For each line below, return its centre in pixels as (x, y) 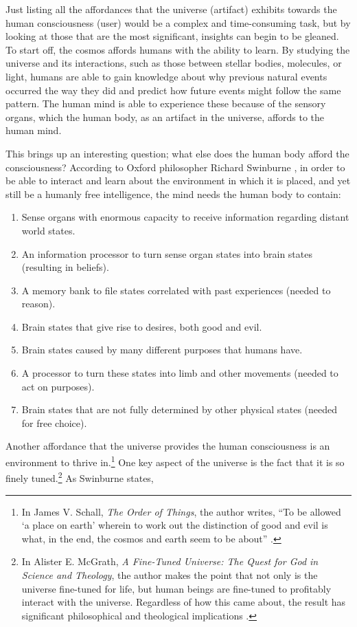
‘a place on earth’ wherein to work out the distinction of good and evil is (175, 525)
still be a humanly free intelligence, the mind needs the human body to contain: (173, 194)
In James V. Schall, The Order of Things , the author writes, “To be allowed (181, 511)
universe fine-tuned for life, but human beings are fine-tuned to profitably (176, 588)
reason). (38, 304)
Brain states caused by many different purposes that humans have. (162, 350)
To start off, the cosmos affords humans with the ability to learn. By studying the (178, 49)
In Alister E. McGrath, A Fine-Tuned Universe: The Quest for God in (170, 561)
